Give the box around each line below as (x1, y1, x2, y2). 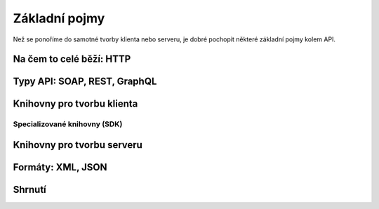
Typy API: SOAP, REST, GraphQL (13, 76, 157, 88)
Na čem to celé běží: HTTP (13, 53, 131, 65)
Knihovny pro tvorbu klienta (13, 98, 138, 110)
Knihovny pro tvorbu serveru (13, 139, 143, 151)
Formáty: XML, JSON (13, 161, 107, 173)
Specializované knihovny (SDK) (13, 119, 123, 129)
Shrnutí (13, 184, 47, 196)
